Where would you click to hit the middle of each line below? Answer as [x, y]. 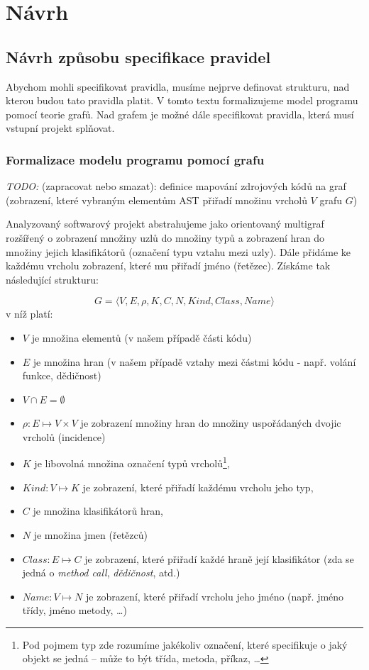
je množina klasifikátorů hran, [98, 511]
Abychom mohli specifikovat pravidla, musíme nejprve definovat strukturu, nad [178, 86]
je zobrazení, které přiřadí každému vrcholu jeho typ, [198, 487]
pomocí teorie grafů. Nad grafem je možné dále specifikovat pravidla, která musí [180, 114]
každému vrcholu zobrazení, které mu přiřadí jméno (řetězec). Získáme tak [168, 266]
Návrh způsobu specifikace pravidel [138, 56]
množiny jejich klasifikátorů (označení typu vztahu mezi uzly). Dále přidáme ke [178, 251]
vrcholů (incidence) [64, 436]
